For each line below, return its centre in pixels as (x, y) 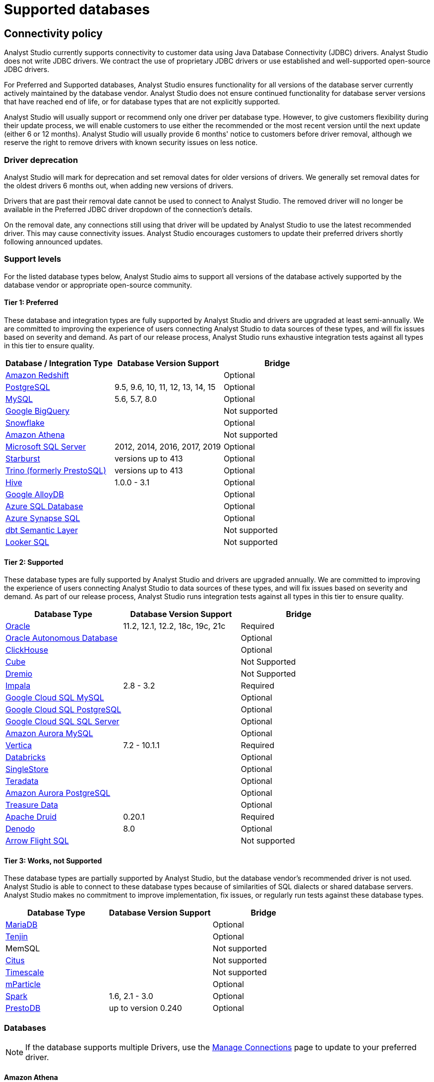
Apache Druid (31, 817)
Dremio (19, 674)
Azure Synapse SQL (43, 518)
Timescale (25, 972)
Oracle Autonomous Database (62, 638)
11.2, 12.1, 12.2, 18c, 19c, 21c (174, 626)
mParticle (23, 984)
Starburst (23, 458)
